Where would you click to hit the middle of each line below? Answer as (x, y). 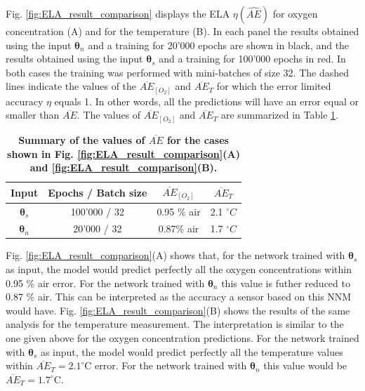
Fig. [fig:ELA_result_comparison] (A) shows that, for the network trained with (175, 255)
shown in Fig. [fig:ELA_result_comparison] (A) (124, 153)
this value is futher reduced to (286, 283)
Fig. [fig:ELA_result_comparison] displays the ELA (118, 13)
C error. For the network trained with (166, 365)
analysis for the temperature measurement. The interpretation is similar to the (175, 324)
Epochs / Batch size (98, 192)
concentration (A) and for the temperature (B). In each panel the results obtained (182, 31)
